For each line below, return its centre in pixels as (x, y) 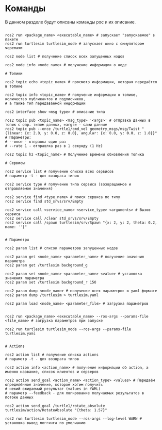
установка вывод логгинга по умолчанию (45, 423)
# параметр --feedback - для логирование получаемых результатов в (75, 393)
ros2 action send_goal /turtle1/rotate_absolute (55, 406)
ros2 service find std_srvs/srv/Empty (44, 201)
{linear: (14, 133)
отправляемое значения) (29, 188)
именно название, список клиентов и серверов (52, 372)
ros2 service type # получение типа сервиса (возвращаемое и (68, 184)
